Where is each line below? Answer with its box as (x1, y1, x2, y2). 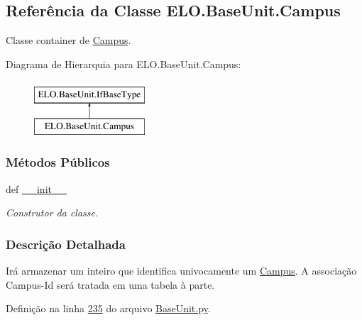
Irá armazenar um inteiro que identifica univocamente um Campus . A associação (6, 263, 357, 278)
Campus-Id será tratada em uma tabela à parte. (6, 277, 215, 292)
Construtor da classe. (6, 205, 99, 220)
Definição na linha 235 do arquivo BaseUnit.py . (6, 301, 211, 316)
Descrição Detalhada (6, 235, 126, 253)
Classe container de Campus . (6, 33, 131, 48)
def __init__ (6, 181, 67, 196)
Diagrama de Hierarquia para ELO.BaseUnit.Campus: (6, 56, 241, 71)
